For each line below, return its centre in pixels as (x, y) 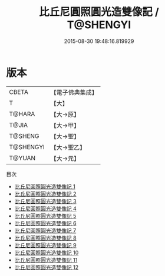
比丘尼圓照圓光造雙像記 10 (47, 253)
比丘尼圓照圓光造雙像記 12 (46, 267)
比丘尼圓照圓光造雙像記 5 (45, 216)
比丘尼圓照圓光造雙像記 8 (45, 238)
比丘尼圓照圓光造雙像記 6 (45, 223)
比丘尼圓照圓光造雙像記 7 (45, 230)
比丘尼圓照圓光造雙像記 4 (45, 208)
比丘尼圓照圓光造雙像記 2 (45, 194)
